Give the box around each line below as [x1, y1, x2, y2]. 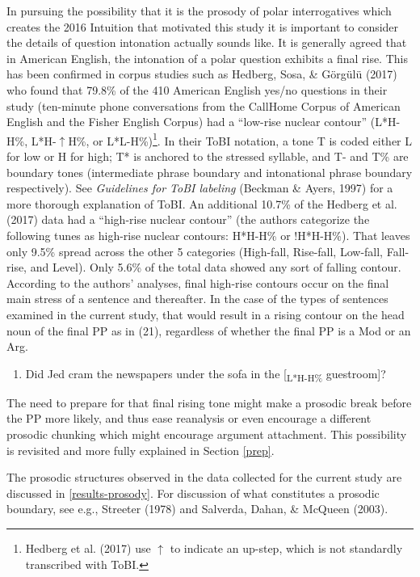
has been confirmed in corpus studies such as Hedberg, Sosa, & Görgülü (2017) [6, 65, 397, 82]
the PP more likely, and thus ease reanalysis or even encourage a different [6, 410, 372, 427]
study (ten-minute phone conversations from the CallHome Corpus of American [6, 97, 401, 114]
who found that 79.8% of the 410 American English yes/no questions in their [6, 81, 388, 98]
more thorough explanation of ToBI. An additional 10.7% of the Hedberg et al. [6, 195, 397, 212]
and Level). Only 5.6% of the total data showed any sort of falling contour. [30, 259, 401, 276]
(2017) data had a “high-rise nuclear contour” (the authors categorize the [6, 211, 370, 228]
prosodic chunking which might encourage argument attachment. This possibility [6, 426, 407, 443]
